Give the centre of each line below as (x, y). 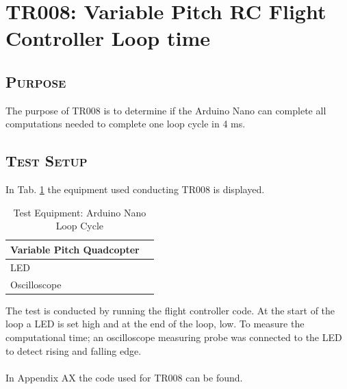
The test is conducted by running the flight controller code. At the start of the (170, 310)
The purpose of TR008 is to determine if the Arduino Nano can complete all (166, 110)
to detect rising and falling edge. (74, 350)
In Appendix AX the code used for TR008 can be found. (124, 377)
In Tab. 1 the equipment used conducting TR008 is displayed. (135, 189)
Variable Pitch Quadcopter (75, 249)
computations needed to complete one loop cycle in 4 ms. (126, 124)
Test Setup (47, 161)
